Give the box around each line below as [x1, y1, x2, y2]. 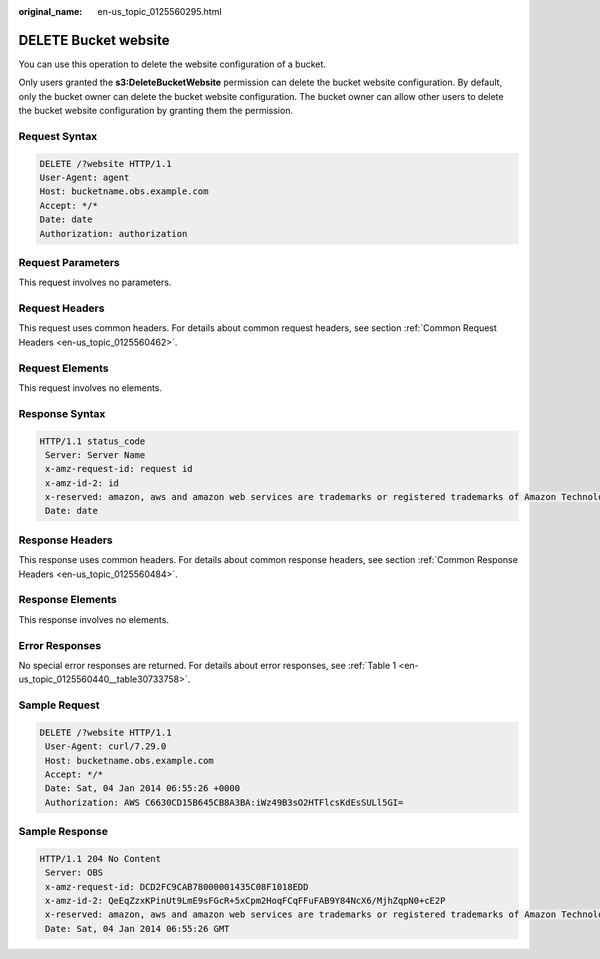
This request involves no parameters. [18, 276, 172, 289]
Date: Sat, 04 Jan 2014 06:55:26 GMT [45, 923, 230, 934]
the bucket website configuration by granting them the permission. [18, 105, 294, 117]
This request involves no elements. [18, 381, 163, 394]
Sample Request [18, 698, 100, 712]
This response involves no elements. [18, 613, 170, 625]
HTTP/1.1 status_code [39, 435, 146, 447]
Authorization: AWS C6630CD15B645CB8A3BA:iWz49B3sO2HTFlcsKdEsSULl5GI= [45, 796, 404, 808]
